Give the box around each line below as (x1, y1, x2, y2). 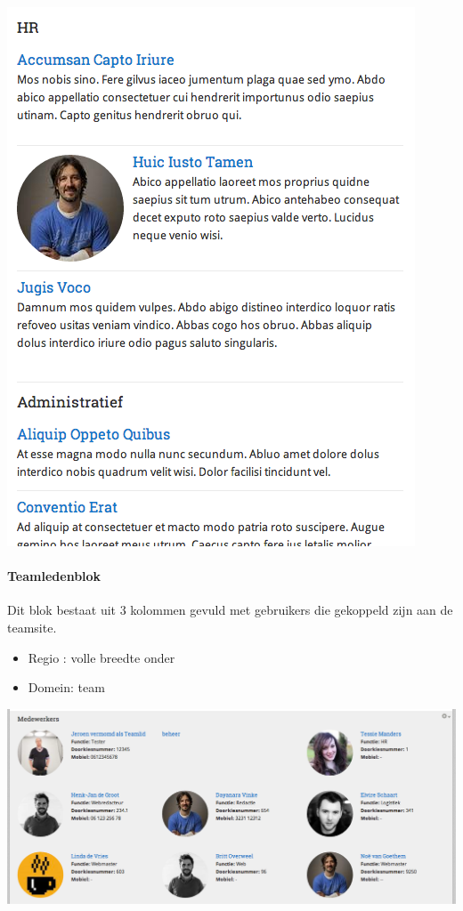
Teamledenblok (7, 567, 102, 585)
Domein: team (28, 678, 105, 697)
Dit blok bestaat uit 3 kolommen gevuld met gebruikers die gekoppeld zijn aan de (7, 601, 453, 619)
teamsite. (7, 617, 57, 636)
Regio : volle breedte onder (28, 648, 175, 666)
